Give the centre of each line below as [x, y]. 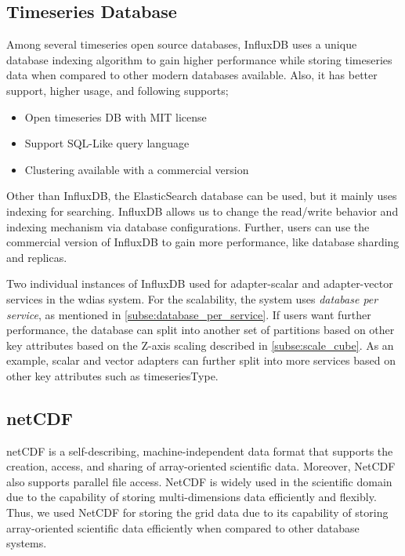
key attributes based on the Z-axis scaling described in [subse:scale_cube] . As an [200, 345]
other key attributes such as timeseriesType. [112, 375]
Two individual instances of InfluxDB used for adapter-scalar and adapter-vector [200, 283]
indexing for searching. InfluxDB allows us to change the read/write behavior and [202, 211]
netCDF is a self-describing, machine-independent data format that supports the [200, 451]
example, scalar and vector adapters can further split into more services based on [201, 360]
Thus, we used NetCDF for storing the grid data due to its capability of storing [197, 512]
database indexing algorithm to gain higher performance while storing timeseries [199, 59]
